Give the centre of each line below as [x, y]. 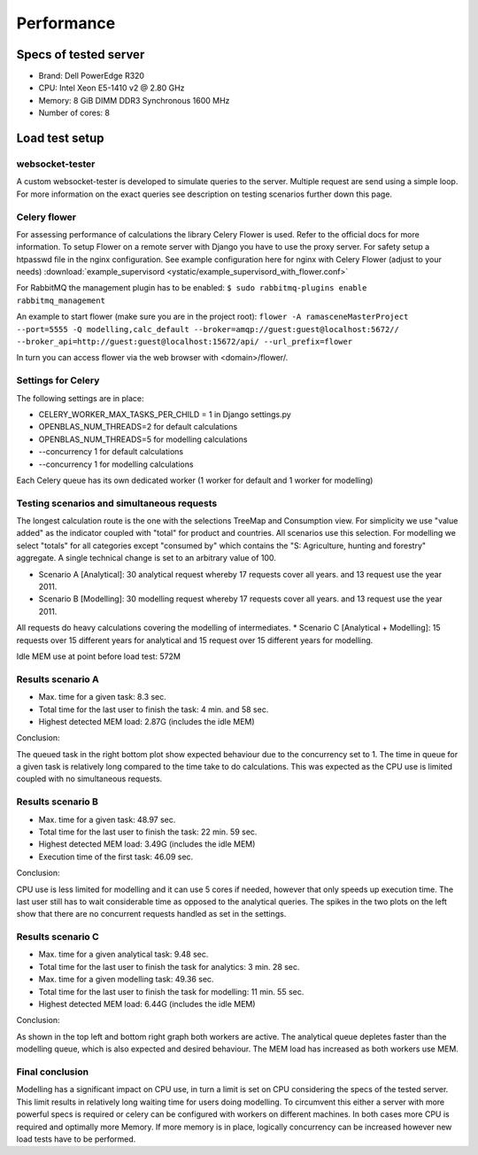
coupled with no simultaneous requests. [89, 779]
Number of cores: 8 [74, 113]
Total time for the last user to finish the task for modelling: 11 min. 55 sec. [171, 991]
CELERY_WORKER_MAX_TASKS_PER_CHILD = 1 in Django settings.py [165, 414]
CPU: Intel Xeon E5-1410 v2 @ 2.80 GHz [112, 88]
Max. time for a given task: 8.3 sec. [103, 697]
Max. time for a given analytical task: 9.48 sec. [123, 954]
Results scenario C [58, 937]
